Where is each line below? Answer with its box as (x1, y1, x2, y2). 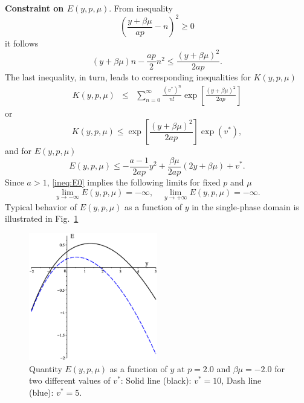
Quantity (29, 362, 62, 375)
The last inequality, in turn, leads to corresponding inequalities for (5, 71, 251, 83)
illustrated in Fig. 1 (5, 212, 79, 225)
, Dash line (221, 374, 262, 387)
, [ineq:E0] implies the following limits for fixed (47, 176, 221, 188)
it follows (5, 37, 39, 50)
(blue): (29, 385, 54, 398)
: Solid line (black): (120, 374, 192, 387)
